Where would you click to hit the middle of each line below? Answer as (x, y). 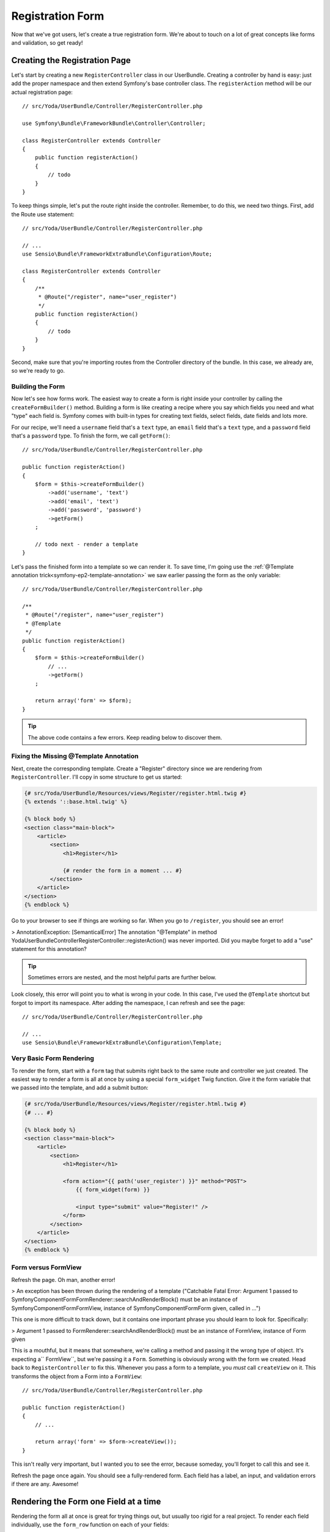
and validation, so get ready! (47, 42)
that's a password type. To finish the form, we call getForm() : (91, 436)
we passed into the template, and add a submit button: (80, 1088)
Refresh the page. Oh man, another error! (63, 1280)
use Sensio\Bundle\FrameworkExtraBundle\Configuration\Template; (122, 1043)
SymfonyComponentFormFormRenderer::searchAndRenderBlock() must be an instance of (124, 1300)
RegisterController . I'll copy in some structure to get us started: (97, 777)
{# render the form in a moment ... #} (123, 870)
